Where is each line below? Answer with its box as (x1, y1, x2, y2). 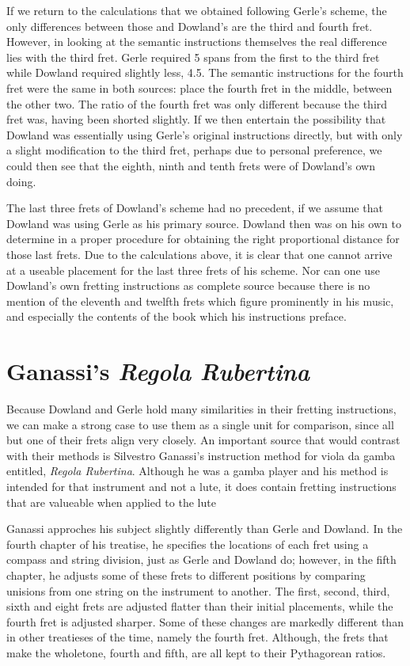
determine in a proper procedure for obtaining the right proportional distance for (6, 230, 400, 247)
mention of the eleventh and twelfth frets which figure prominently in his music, (6, 292, 394, 309)
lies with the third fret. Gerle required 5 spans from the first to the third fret (6, 48, 380, 65)
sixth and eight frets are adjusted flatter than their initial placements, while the (6, 598, 393, 615)
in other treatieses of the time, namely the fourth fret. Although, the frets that (6, 629, 389, 645)
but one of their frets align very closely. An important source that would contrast (6, 432, 401, 448)
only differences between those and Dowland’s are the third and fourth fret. (6, 17, 373, 34)
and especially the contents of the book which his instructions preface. (6, 308, 347, 325)
